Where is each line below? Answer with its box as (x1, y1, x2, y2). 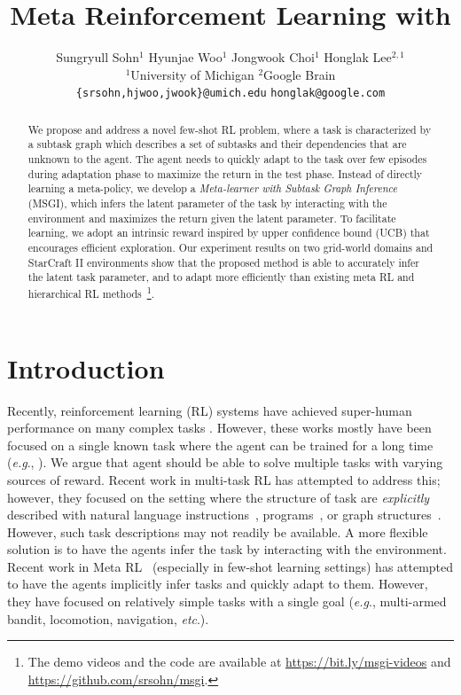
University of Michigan (130, 65, 254, 83)
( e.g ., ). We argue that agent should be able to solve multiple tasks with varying (7, 453, 443, 472)
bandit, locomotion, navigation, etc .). (7, 609, 209, 628)
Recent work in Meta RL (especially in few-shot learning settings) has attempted (7, 557, 454, 575)
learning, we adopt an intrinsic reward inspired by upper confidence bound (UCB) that (27, 225, 430, 240)
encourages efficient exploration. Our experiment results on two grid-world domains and (27, 240, 434, 255)
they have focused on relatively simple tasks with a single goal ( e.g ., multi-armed (7, 592, 447, 611)
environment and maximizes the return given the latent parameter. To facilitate (27, 210, 396, 225)
